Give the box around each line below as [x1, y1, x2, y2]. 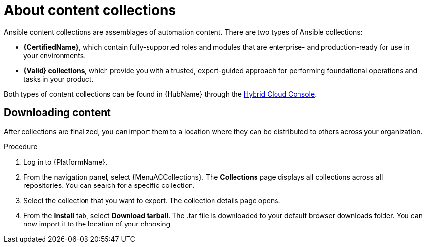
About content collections [4, 2, 176, 19]
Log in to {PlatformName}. [23, 157, 107, 166]
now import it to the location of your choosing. [23, 219, 172, 228]
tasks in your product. [23, 74, 94, 83]
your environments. [23, 51, 86, 60]
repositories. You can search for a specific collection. [23, 181, 195, 189]
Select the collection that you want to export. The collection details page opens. [23, 196, 280, 205]
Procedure [4, 142, 38, 151]
